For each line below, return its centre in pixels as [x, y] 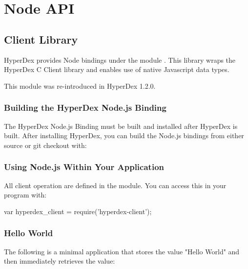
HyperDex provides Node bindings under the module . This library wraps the [120, 60]
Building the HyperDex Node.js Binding [85, 108]
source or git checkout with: [45, 145]
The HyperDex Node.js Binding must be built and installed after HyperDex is [121, 126]
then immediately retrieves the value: [60, 261]
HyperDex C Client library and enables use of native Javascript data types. [117, 69]
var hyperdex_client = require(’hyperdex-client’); [78, 211]
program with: [25, 195]
